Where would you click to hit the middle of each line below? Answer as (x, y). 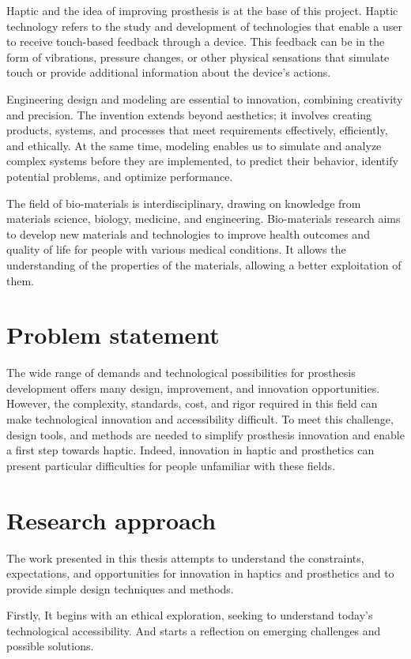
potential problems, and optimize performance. (120, 176)
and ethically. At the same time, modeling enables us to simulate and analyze (194, 145)
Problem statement (113, 335)
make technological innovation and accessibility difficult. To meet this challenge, (200, 419)
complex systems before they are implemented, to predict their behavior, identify (202, 161)
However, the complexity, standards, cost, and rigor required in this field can (192, 403)
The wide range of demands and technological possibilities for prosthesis (181, 373)
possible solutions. (50, 646)
